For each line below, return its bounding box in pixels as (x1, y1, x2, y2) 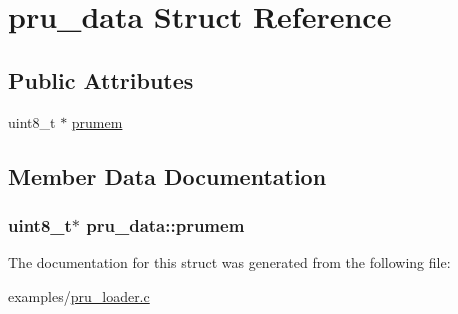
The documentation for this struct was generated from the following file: (8, 252, 451, 273)
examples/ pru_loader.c (8, 285, 150, 306)
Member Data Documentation (8, 160, 327, 191)
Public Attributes (8, 64, 194, 95)
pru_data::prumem (86, 212, 245, 237)
